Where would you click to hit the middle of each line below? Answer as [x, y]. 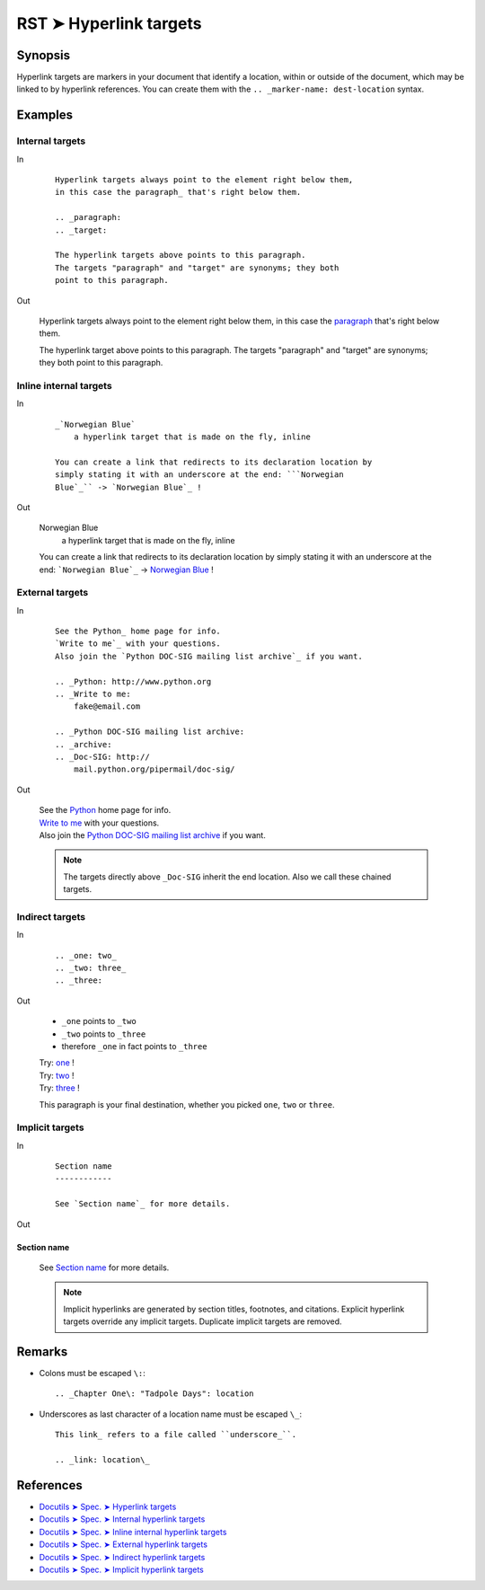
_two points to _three [104, 1034]
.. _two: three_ [91, 968]
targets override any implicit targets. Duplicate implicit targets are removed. [203, 1321]
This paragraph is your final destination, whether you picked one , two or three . [187, 1104]
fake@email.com [107, 707]
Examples [45, 115]
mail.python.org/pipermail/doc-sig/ [154, 769]
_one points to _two [99, 1021]
